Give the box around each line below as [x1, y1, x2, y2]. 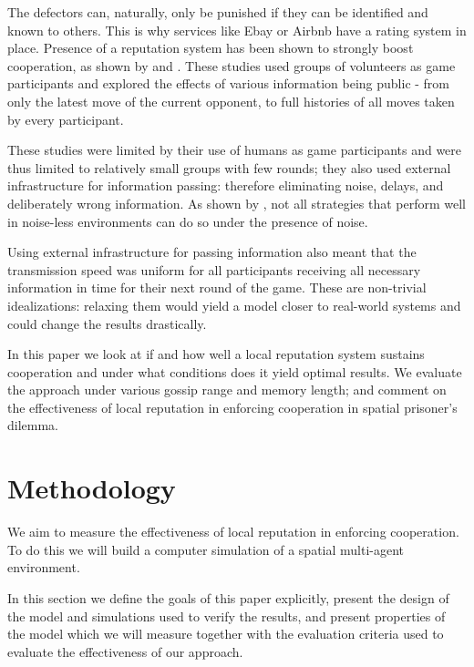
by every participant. [7, 109, 124, 128]
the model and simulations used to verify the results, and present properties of [7, 606, 446, 625]
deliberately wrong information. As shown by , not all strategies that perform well [7, 193, 467, 212]
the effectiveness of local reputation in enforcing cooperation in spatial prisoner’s [7, 397, 458, 416]
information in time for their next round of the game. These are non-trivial [7, 278, 427, 297]
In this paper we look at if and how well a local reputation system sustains [7, 344, 425, 364]
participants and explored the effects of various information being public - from [7, 74, 450, 93]
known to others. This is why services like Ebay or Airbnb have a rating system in [7, 20, 467, 39]
